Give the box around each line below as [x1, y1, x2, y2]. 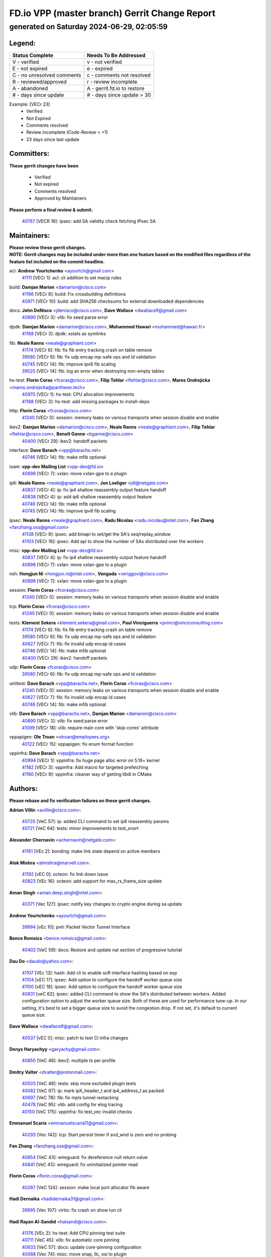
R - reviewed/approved [12, 78, 67, 85]
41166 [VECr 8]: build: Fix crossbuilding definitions [22, 291, 126, 297]
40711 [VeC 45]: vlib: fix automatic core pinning [22, 1237, 120, 1243]
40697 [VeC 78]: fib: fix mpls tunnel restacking [22, 1095, 119, 1101]
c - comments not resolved [87, 71, 151, 78]
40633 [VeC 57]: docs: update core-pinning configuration [22, 1244, 142, 1250]
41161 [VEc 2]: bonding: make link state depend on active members [22, 848, 161, 854]
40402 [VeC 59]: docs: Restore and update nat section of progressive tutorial [22, 947, 182, 953]
